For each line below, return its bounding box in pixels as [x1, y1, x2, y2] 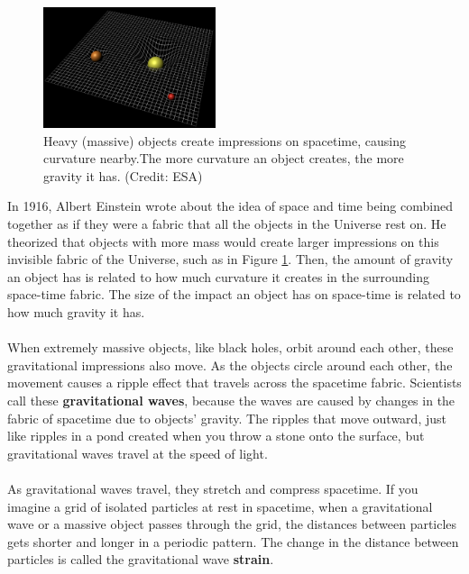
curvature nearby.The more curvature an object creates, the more [43, 149, 404, 168]
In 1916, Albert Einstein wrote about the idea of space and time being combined [7, 196, 453, 215]
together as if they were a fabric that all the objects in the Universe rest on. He [7, 214, 446, 233]
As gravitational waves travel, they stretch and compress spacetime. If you [7, 478, 418, 497]
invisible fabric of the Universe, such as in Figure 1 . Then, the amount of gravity [7, 250, 454, 269]
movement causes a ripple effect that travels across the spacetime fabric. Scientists [7, 373, 462, 392]
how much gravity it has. [7, 303, 145, 322]
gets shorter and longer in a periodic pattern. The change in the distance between [7, 532, 459, 551]
